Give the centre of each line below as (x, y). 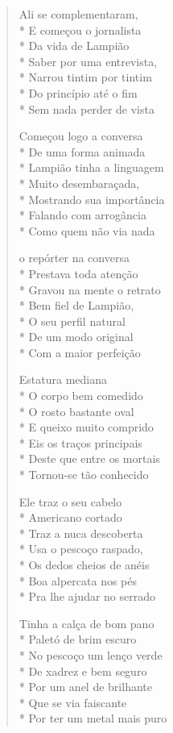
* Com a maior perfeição (80, 352)
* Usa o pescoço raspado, (81, 549)
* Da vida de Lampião (74, 46)
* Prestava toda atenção (78, 273)
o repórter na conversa (74, 258)
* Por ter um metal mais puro (93, 718)
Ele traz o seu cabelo (70, 501)
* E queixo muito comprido (86, 427)
